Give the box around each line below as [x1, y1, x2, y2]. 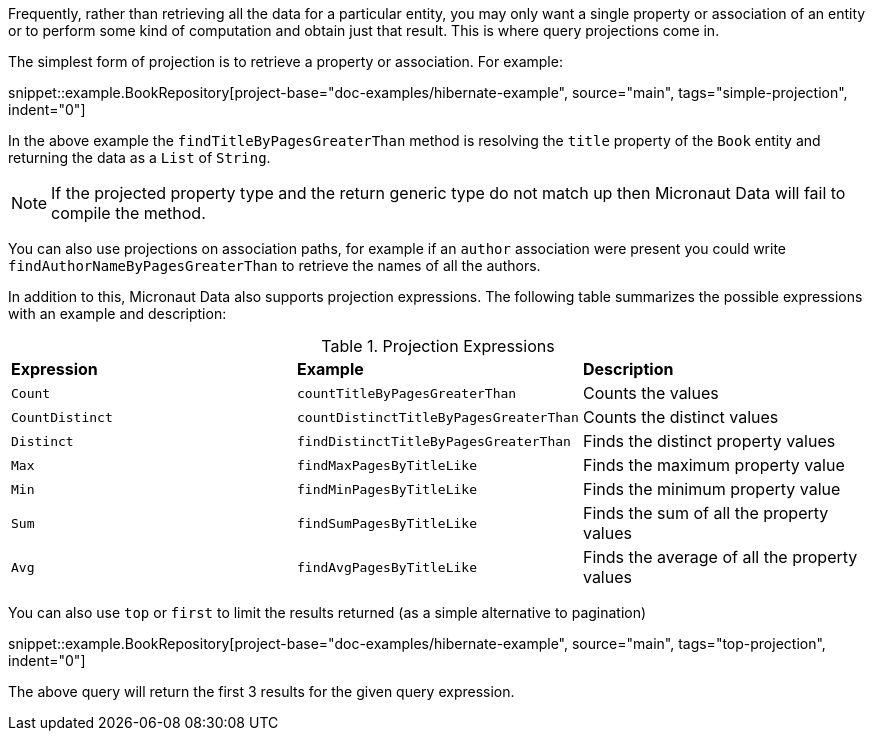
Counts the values [582, 383, 719, 403]
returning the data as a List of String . [8, 149, 271, 166]
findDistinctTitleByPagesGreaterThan [296, 433, 571, 449]
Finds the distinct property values [582, 431, 836, 451]
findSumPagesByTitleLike [296, 515, 477, 531]
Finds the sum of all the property [582, 503, 829, 523]
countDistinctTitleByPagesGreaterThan [296, 409, 579, 425]
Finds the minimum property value [582, 479, 841, 499]
